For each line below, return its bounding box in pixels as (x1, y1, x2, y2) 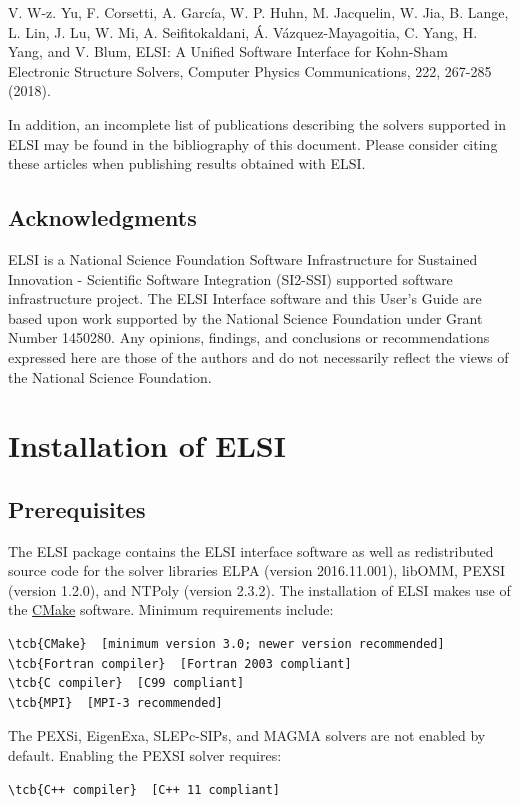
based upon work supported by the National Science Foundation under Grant (8, 307, 483, 328)
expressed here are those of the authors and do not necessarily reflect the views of (8, 346, 509, 367)
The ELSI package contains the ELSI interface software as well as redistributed (8, 540, 494, 561)
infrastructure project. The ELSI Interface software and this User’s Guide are (8, 288, 482, 309)
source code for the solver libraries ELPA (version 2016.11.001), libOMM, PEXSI (8, 560, 505, 581)
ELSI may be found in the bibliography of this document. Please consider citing (8, 133, 498, 154)
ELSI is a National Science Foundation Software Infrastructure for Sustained (8, 248, 478, 269)
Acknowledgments (8, 202, 197, 233)
